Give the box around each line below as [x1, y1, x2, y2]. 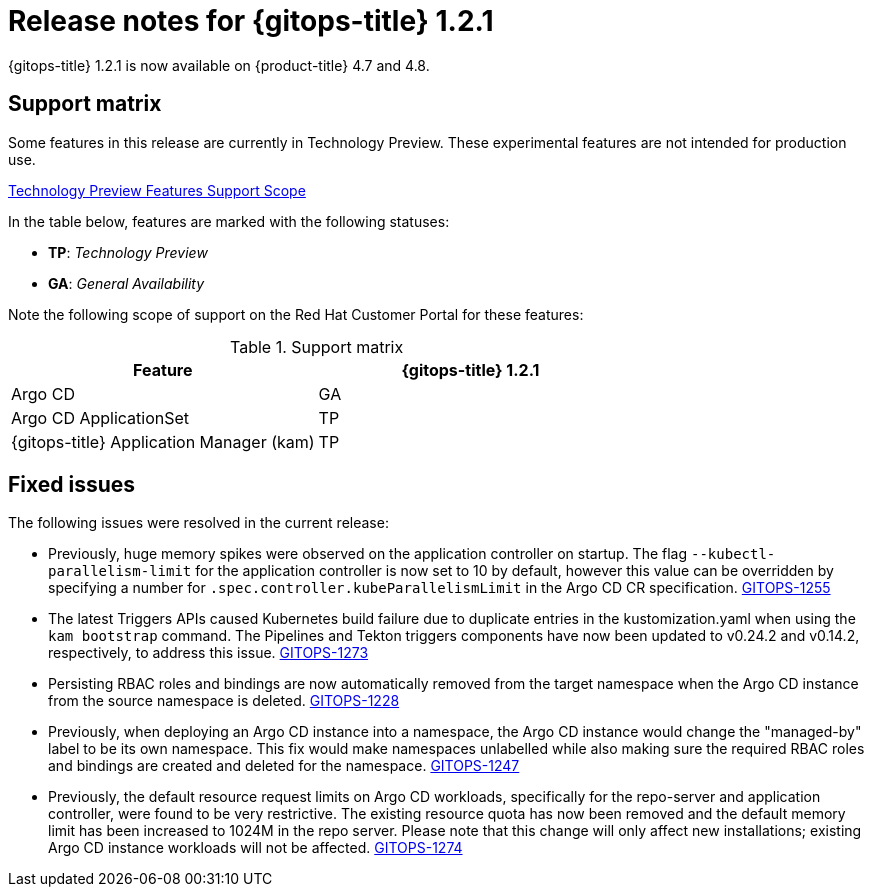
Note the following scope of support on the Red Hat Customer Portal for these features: [8, 305, 584, 323]
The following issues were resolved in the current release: [8, 514, 389, 532]
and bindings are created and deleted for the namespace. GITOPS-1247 [48, 757, 520, 775]
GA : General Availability [48, 274, 205, 292]
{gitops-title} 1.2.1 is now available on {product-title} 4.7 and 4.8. [8, 56, 430, 74]
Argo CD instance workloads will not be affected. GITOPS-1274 [48, 839, 463, 857]
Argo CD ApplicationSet [11, 407, 190, 428]
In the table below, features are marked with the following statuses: [8, 212, 450, 230]
